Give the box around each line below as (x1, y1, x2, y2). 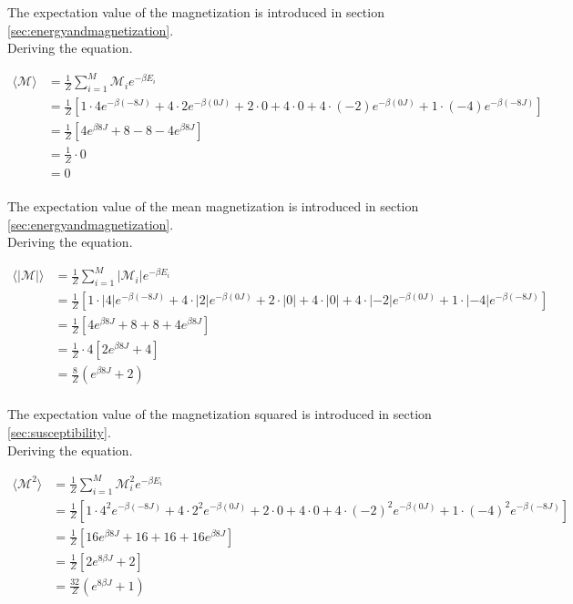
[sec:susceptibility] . (7, 423, 111, 442)
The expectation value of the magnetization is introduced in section (7, 3, 384, 21)
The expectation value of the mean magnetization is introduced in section (7, 197, 419, 216)
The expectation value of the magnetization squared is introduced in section (7, 404, 432, 424)
